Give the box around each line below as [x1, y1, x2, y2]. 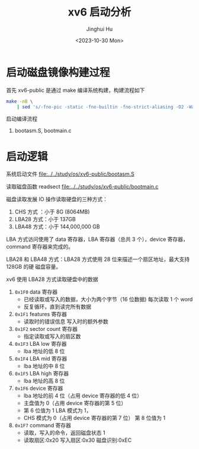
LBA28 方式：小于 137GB [14, 216, 76, 223]
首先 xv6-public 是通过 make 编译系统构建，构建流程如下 [6, 87, 145, 94]
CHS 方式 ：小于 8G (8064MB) [14, 208, 90, 215]
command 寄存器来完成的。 [6, 243, 74, 250]
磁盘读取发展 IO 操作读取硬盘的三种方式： [6, 196, 108, 203]
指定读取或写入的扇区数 [23, 333, 81, 340]
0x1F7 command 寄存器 [14, 422, 72, 429]
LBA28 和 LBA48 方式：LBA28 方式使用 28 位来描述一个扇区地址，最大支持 [6, 256, 190, 263]
